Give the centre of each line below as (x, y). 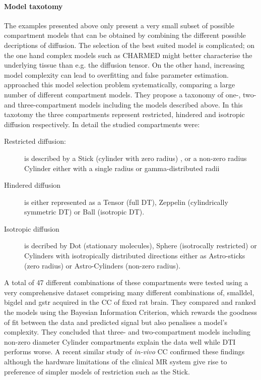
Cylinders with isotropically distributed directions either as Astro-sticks (135, 256)
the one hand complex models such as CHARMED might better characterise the (128, 55)
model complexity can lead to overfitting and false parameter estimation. (116, 74)
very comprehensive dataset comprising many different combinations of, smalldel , (129, 292)
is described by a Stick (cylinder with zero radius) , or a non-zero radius (136, 158)
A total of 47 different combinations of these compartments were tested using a (126, 282)
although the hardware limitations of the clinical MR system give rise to (116, 362)
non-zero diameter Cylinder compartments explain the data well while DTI (120, 341)
